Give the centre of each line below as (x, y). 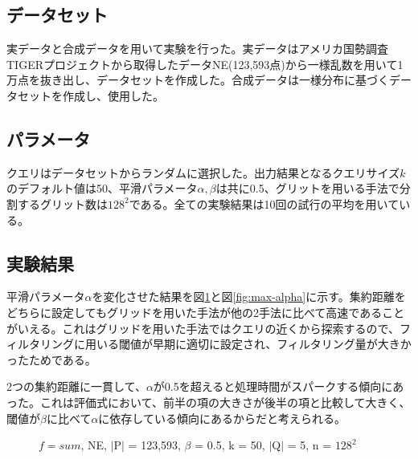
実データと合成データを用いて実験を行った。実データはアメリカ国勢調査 (197, 49)
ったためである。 (51, 359)
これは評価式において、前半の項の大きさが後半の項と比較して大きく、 (225, 402)
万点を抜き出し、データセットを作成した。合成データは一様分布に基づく (198, 80)
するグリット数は (62, 203)
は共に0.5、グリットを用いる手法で (307, 188)
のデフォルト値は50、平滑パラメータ (102, 188)
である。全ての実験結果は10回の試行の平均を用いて (264, 203)
